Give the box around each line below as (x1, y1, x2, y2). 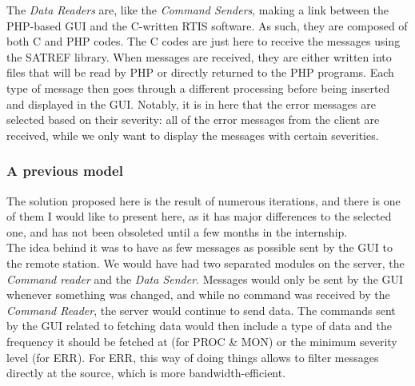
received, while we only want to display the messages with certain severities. (6, 126, 379, 143)
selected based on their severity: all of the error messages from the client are (6, 111, 380, 128)
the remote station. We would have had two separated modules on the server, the (6, 254, 405, 271)
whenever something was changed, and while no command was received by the (6, 286, 390, 303)
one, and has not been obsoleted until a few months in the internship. (6, 223, 348, 240)
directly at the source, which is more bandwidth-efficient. (6, 364, 286, 381)
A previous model (6, 161, 123, 181)
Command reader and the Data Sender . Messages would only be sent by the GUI (6, 270, 404, 287)
